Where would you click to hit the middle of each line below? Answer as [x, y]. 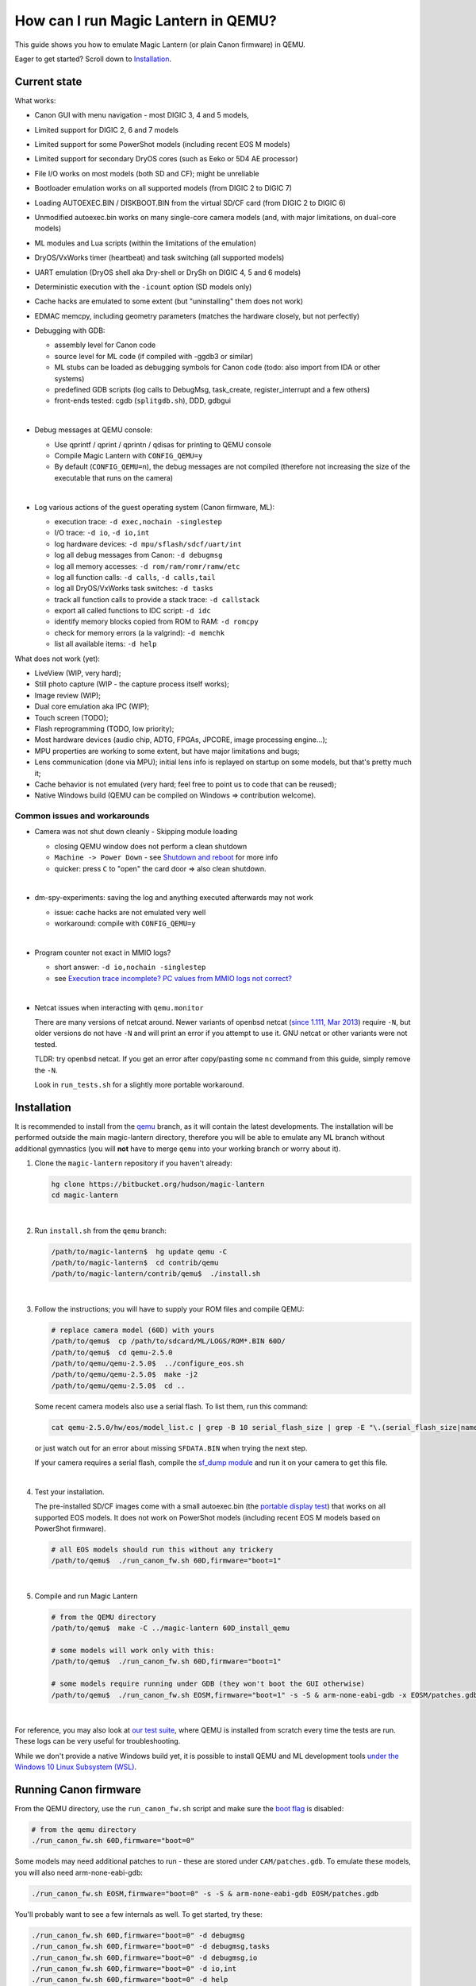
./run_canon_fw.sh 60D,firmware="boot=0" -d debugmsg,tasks [151, 1947]
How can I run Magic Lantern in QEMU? [146, 21]
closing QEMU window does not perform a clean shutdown [151, 846]
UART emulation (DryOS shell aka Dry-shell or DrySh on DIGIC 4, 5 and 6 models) [168, 272]
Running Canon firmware [78, 1789]
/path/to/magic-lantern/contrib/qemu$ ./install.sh [156, 1274]
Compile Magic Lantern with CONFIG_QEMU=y [129, 456]
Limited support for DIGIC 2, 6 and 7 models [106, 129]
